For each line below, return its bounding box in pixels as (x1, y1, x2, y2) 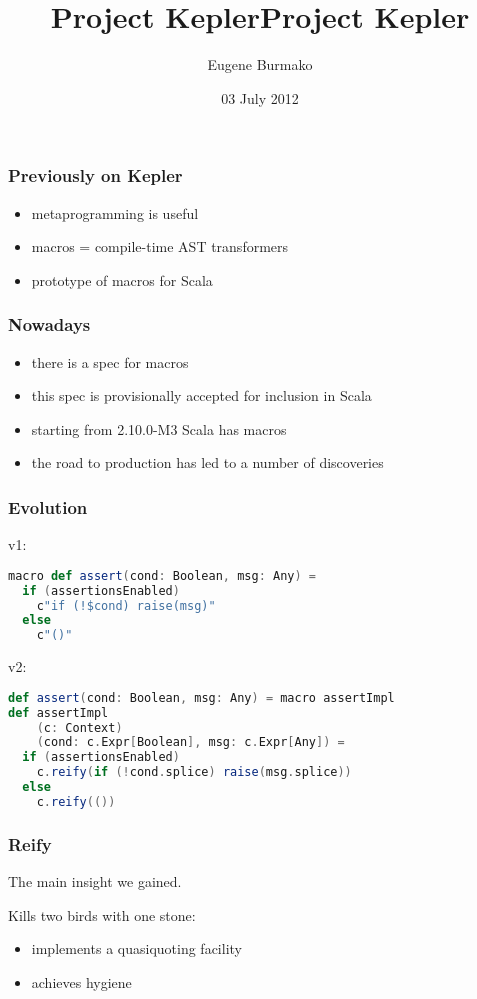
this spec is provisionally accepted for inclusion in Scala (31, 385, 372, 406)
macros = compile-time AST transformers (31, 236, 289, 257)
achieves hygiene (31, 971, 132, 992)
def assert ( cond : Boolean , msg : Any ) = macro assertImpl (8, 690, 395, 705)
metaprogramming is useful (31, 202, 199, 223)
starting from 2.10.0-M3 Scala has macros (31, 418, 287, 439)
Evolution (8, 494, 88, 519)
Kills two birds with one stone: (8, 904, 196, 925)
